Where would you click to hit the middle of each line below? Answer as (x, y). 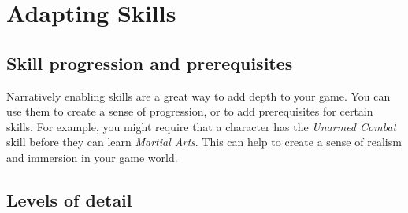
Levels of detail (69, 199)
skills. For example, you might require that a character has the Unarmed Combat (202, 126)
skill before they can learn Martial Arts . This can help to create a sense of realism (204, 142)
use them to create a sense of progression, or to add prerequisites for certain (190, 111)
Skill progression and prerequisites (150, 62)
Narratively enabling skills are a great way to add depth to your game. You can (198, 95)
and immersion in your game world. (92, 157)
